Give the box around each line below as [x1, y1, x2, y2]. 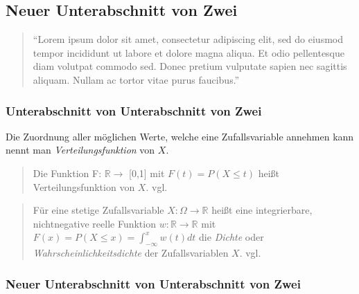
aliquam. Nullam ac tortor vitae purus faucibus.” [33, 72, 240, 86]
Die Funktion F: [33, 165, 102, 180]
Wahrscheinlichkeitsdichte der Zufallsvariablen [33, 246, 229, 260]
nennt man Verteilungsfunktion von [6, 143, 155, 157]
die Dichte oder [199, 230, 264, 244]
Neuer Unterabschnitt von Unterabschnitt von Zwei [6, 275, 301, 292]
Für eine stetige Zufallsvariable [33, 203, 164, 217]
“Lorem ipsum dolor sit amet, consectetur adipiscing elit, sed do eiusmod [33, 32, 343, 46]
